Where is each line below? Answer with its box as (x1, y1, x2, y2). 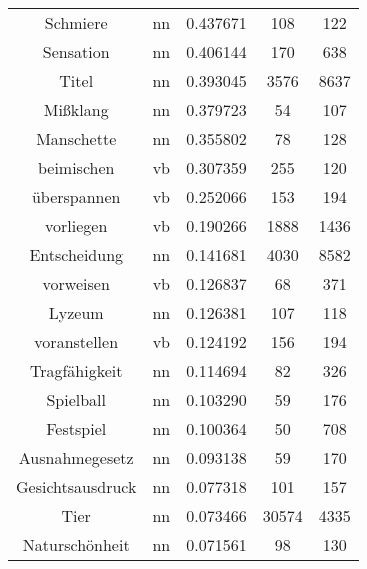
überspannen (31, 185, 121, 208)
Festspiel (46, 417, 107, 440)
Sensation (42, 40, 110, 63)
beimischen (37, 156, 115, 179)
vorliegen (45, 214, 108, 237)
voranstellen (34, 330, 119, 353)
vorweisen (42, 272, 110, 295)
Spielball (46, 388, 106, 411)
